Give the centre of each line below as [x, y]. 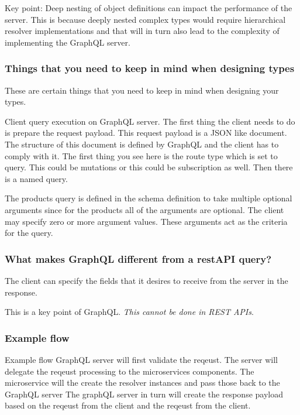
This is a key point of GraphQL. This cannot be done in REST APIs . [129, 312]
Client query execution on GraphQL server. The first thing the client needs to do [150, 121]
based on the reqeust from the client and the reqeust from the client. [128, 405]
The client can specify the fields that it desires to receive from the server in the [146, 280]
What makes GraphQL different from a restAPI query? [138, 258]
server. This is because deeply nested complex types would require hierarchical [145, 19]
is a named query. [36, 178]
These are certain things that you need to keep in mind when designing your [142, 90]
